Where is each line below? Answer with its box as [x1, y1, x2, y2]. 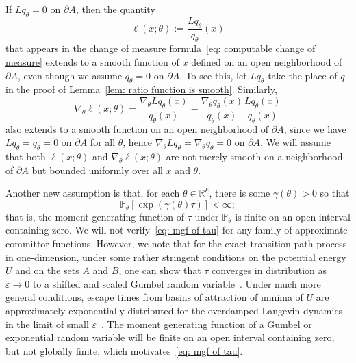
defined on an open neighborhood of [191, 55, 342, 69]
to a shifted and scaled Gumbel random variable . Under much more [32, 276, 321, 290]
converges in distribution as [212, 263, 327, 277]
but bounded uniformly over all [31, 162, 164, 177]
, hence [123, 135, 153, 149]
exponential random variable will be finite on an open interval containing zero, [5, 330, 335, 345]
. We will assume [260, 135, 331, 149]
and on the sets [15, 263, 79, 277]
